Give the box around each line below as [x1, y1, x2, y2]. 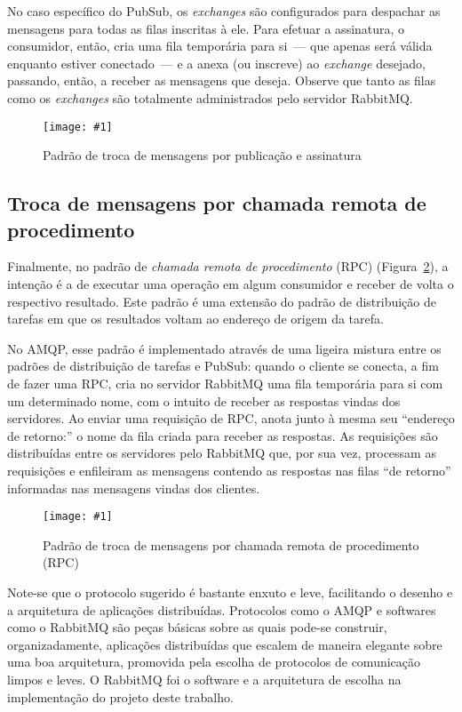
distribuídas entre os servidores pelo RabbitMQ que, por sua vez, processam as [7, 444, 436, 462]
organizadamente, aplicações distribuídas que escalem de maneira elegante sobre [7, 635, 442, 653]
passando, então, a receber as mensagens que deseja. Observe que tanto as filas [7, 71, 436, 90]
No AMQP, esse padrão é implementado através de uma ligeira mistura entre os [7, 339, 442, 357]
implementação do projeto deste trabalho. [7, 687, 234, 706]
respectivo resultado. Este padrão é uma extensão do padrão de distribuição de [7, 292, 436, 310]
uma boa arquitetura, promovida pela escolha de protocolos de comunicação [7, 652, 421, 671]
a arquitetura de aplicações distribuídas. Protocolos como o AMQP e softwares [7, 600, 436, 619]
